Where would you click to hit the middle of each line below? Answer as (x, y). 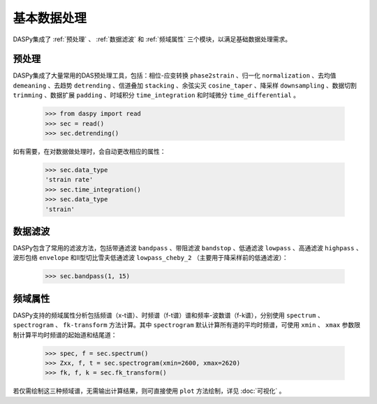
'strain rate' (69, 180)
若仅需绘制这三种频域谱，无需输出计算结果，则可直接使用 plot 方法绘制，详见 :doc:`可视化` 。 (149, 391)
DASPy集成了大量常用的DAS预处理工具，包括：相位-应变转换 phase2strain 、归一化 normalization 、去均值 (175, 75)
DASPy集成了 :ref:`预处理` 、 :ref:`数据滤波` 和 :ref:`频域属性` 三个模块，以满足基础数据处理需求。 (152, 39)
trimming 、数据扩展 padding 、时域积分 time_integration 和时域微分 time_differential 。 (156, 95)
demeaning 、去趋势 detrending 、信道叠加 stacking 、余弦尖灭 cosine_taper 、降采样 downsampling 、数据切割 (185, 85)
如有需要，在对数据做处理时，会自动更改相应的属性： (89, 151)
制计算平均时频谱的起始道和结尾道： (65, 335)
